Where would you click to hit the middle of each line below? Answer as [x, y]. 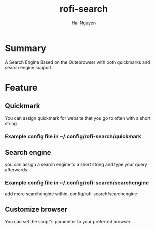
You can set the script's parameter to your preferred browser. [68, 221]
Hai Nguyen [84, 23]
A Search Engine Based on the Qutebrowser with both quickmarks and [78, 62]
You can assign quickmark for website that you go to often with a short [78, 118]
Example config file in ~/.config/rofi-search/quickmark [73, 136]
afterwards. [17, 170]
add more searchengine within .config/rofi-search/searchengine [71, 194]
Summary [26, 48]
